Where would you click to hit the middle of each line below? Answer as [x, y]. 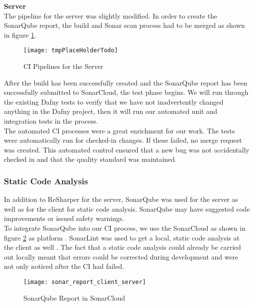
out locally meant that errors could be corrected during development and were [121, 256]
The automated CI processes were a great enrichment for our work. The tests [119, 130]
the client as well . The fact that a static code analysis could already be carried [123, 247]
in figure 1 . [20, 34]
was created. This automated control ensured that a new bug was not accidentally [127, 149]
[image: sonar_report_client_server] [85, 282]
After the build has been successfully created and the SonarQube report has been [126, 82]
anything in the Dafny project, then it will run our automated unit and [111, 111]
